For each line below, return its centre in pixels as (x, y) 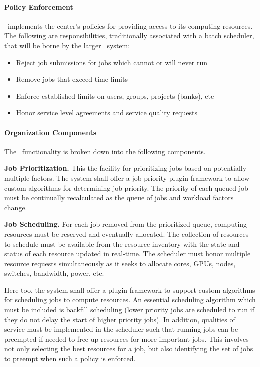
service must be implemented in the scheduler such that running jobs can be (121, 329)
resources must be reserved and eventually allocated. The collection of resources (126, 234)
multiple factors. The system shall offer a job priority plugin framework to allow (127, 177)
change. (16, 207)
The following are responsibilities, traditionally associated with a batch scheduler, (129, 35)
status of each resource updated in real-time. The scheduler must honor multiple (127, 254)
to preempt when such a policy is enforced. (70, 359)
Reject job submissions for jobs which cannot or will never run (112, 62)
